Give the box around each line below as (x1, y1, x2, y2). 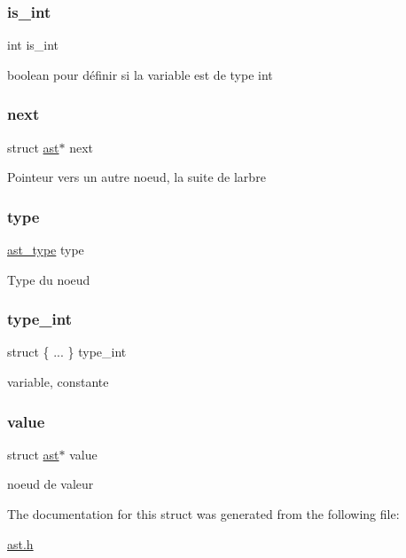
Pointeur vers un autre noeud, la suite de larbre (7, 168, 266, 186)
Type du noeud (7, 270, 90, 288)
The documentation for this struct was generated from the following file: (7, 505, 400, 523)
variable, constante (7, 373, 109, 391)
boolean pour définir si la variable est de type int (7, 65, 273, 83)
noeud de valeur (7, 475, 94, 493)
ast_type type (7, 240, 84, 259)
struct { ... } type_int (7, 342, 127, 361)
